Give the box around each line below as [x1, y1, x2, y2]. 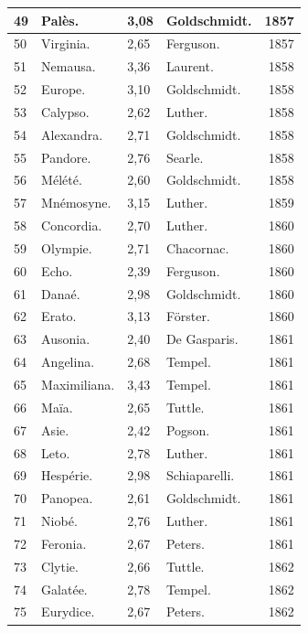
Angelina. [41, 352, 95, 371]
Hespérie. [41, 466, 93, 485]
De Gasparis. [165, 329, 239, 349]
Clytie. [41, 556, 79, 575]
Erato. [41, 306, 77, 326]
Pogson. [165, 420, 210, 439]
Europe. [41, 80, 86, 99]
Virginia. [41, 34, 90, 53]
